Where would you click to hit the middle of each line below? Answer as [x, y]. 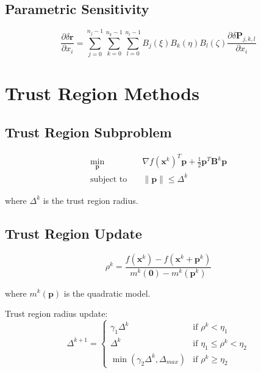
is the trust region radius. [91, 200]
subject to [109, 179]
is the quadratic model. [107, 293]
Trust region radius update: [56, 313]
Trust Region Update [73, 233]
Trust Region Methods [102, 93]
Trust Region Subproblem [88, 132]
